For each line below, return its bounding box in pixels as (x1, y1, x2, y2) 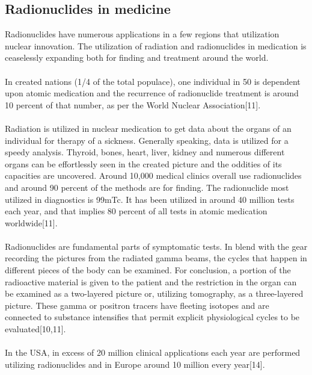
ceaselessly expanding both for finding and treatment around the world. (5, 51, 269, 64)
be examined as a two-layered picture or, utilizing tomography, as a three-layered (5, 287, 304, 300)
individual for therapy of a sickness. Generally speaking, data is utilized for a (5, 134, 289, 146)
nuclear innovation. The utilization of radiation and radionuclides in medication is (5, 39, 307, 52)
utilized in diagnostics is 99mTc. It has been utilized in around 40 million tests (5, 193, 295, 205)
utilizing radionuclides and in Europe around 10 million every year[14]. (5, 358, 265, 370)
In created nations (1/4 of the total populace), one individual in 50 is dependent (5, 75, 301, 87)
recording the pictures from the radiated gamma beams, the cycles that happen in (5, 252, 307, 264)
